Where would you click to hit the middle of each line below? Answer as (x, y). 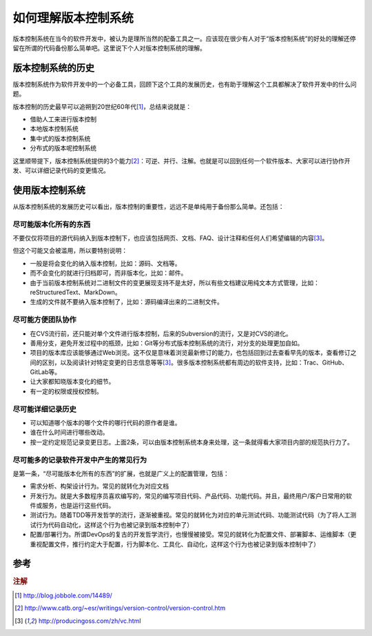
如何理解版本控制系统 (73, 18)
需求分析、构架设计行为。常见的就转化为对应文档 (99, 486)
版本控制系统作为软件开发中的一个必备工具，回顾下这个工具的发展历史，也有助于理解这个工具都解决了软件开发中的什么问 (185, 84)
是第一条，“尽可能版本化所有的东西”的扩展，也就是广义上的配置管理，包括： (121, 473)
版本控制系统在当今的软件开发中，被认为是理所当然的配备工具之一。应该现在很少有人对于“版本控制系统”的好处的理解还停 (184, 39)
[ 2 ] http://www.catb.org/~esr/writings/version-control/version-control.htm (120, 608)
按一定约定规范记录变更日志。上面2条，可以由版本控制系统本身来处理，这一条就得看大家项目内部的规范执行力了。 (192, 442)
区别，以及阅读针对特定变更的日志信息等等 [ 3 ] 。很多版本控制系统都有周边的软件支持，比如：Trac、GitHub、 (195, 362)
